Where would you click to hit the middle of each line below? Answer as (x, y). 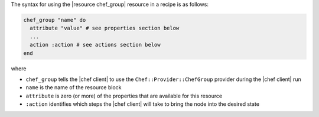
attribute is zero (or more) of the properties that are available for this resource (124, 96)
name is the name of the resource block (74, 87)
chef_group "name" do (55, 20)
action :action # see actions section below (95, 45)
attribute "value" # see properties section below (105, 28)
